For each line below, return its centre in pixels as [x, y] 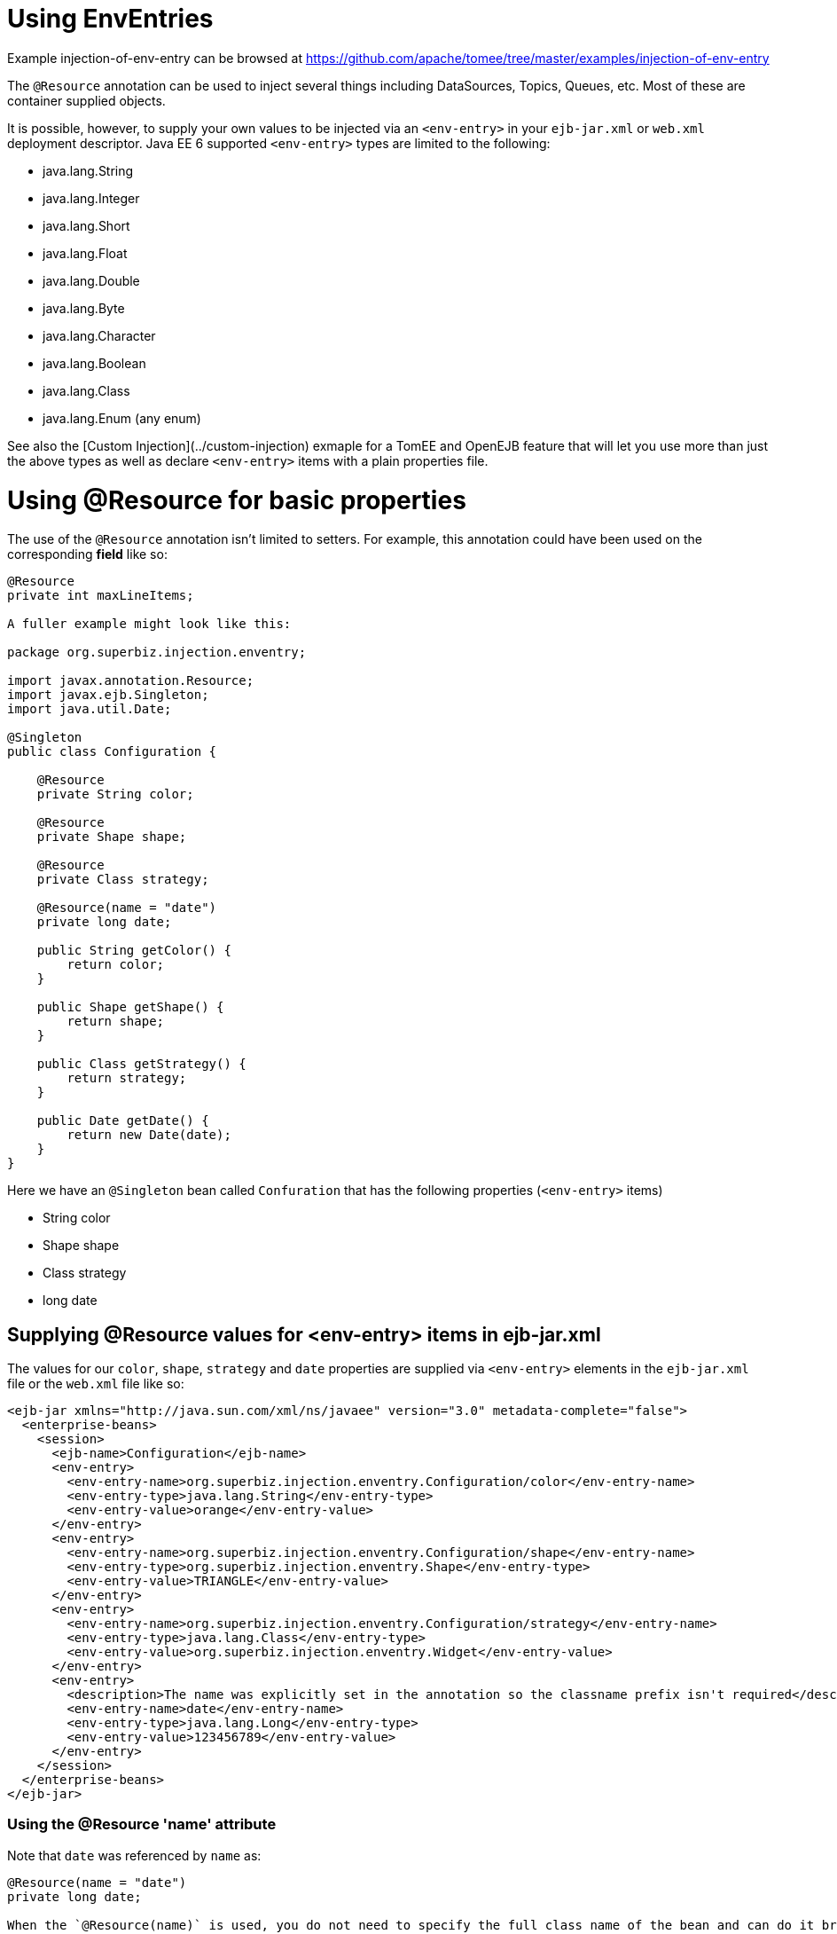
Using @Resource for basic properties [237, 500]
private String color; [115, 794]
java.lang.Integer [91, 198]
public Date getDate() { [123, 1121]
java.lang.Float [85, 253]
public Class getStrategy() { [141, 1064]
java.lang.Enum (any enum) [122, 418]
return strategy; [127, 1078]
